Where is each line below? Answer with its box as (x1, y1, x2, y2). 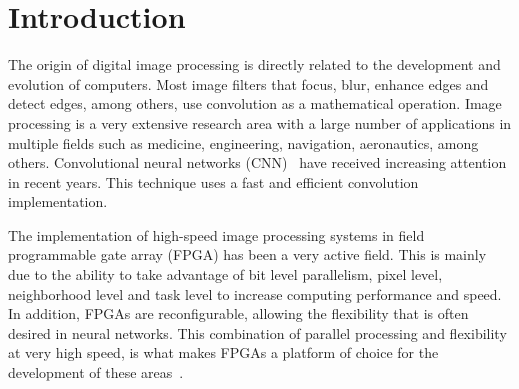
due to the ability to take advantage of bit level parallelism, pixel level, (8, 264, 443, 285)
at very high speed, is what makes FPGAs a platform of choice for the (8, 342, 439, 363)
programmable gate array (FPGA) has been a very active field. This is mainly (8, 244, 487, 265)
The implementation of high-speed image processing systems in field (8, 224, 425, 245)
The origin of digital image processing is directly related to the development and (8, 54, 501, 75)
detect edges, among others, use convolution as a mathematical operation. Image (8, 93, 502, 114)
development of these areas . (8, 362, 184, 383)
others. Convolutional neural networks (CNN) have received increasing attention (8, 152, 507, 173)
